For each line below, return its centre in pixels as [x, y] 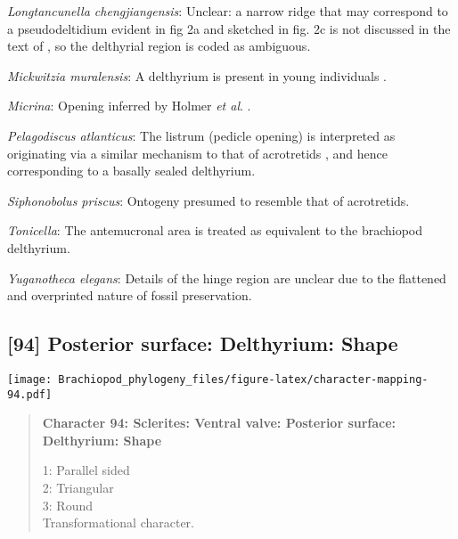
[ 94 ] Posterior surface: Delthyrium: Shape [203, 343]
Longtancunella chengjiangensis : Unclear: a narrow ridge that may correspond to [228, 11]
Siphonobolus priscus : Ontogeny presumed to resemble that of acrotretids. [209, 200]
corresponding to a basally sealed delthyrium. [131, 171]
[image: [30, 379]
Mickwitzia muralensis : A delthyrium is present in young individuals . [197, 75]
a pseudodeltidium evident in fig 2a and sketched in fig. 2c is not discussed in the [229, 28]
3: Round [68, 505]
